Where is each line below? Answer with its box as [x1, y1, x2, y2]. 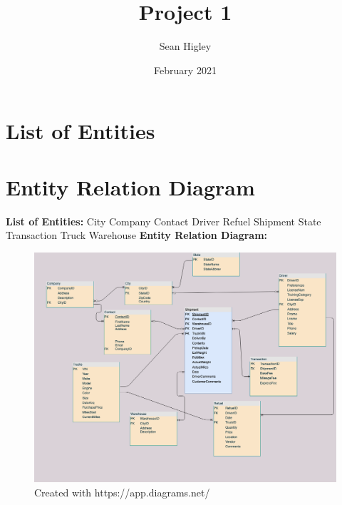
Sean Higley [159, 39, 212, 53]
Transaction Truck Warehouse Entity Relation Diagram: [6, 228, 268, 243]
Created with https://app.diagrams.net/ [34, 484, 210, 499]
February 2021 [154, 62, 217, 77]
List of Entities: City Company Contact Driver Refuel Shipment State [6, 213, 321, 228]
